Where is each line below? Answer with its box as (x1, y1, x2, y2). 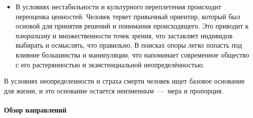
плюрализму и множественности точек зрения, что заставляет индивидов (15, 30, 233, 40)
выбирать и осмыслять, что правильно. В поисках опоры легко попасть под (15, 40, 242, 50)
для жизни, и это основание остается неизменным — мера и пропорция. (4, 85, 223, 95)
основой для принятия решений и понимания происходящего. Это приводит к (15, 21, 249, 31)
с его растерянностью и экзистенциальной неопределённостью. (15, 59, 205, 69)
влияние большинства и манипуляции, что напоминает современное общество (15, 49, 250, 59)
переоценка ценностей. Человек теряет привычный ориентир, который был (15, 11, 240, 21)
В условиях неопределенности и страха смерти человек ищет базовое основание (4, 76, 245, 86)
